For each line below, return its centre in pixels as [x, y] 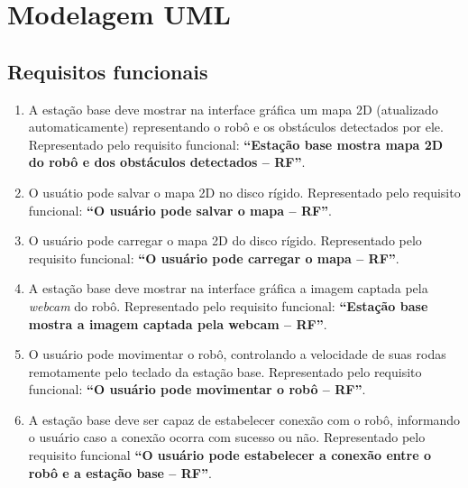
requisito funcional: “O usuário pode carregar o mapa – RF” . [214, 258]
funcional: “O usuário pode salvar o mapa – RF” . [180, 210]
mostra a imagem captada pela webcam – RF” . [178, 323]
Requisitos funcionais [108, 71]
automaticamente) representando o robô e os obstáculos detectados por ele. [236, 127]
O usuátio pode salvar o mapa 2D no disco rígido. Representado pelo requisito [244, 192]
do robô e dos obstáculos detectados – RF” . [167, 162]
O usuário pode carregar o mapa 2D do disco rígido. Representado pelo [225, 240]
